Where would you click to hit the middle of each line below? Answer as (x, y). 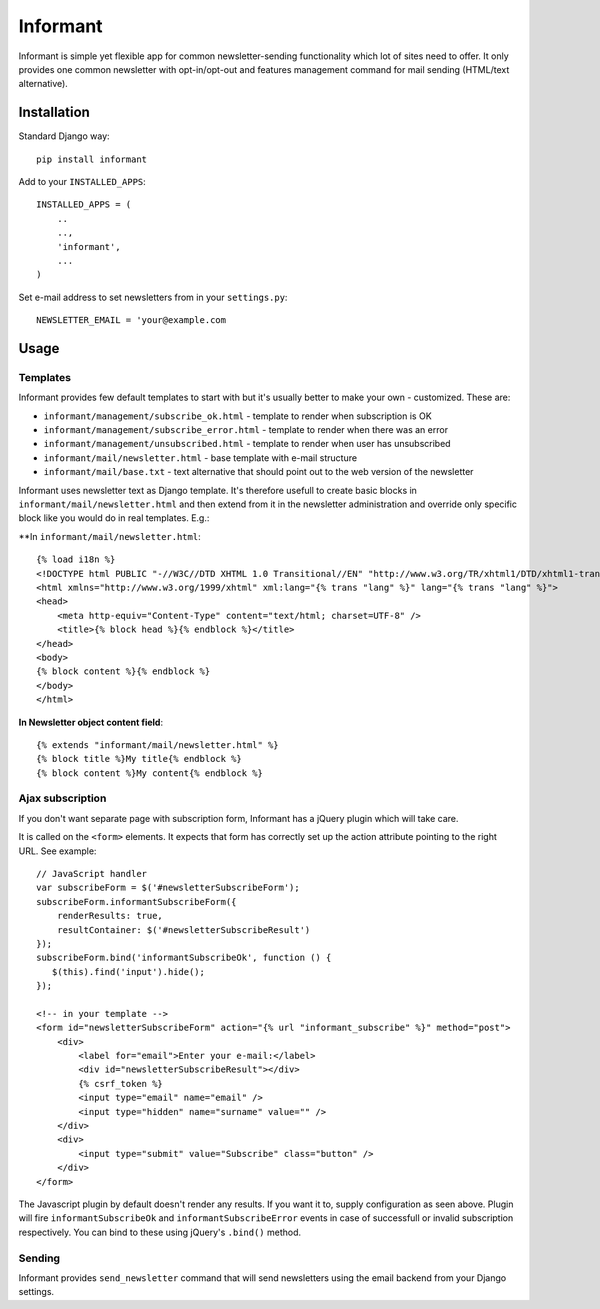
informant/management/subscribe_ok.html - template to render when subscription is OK (237, 416)
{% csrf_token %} (121, 1083)
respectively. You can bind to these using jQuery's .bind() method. (160, 1232)
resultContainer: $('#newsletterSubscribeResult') (183, 929)
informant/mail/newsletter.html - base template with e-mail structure (200, 457)
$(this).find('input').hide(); (128, 971)
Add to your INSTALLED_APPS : (82, 182)
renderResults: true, (110, 916)
